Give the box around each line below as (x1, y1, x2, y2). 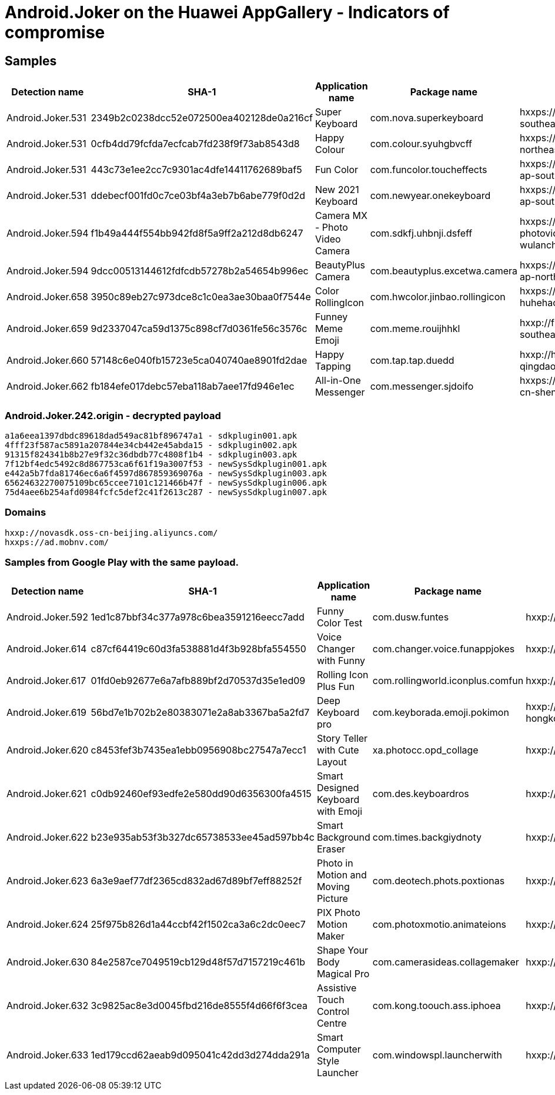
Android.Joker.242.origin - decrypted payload (5, 409, 221, 422)
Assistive (316, 982, 357, 994)
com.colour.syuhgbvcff (370, 138, 472, 150)
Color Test (316, 617, 363, 629)
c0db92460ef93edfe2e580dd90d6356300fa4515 (91, 788, 312, 800)
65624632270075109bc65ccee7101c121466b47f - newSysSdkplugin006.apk (5, 477, 327, 487)
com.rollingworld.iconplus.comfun (372, 675, 524, 687)
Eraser (316, 843, 346, 855)
